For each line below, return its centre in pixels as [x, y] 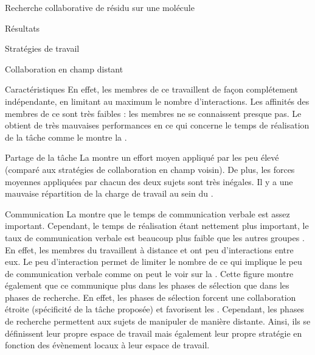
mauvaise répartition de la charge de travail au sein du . [109, 193]
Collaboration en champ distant [64, 69]
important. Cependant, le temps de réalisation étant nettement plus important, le [157, 226]
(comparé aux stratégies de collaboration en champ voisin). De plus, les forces [150, 169]
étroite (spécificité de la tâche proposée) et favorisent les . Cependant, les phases [155, 309]
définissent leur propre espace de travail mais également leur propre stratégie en [154, 333]
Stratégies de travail [42, 48]
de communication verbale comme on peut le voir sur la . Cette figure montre [149, 273]
